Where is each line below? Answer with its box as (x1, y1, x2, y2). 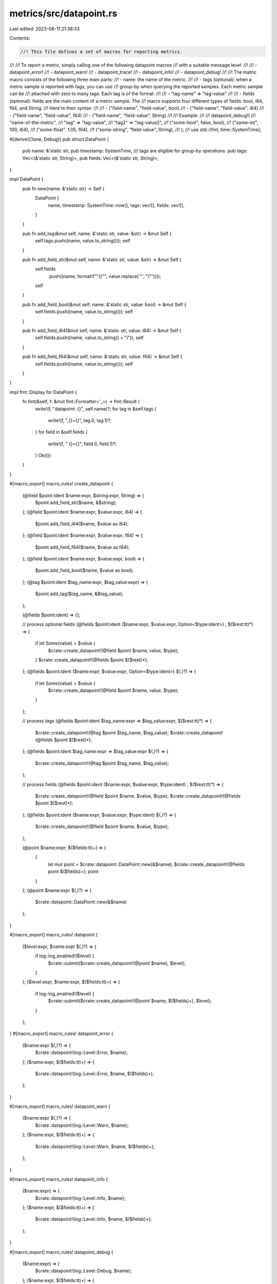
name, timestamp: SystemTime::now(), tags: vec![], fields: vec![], (48, 202, 185, 208)
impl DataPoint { (9, 176, 44, 182)
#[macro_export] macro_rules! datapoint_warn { (9, 1103, 110, 1109)
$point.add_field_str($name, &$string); (35, 500, 117, 506)
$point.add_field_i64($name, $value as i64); (35, 520, 129, 526)
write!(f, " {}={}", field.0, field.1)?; (48, 441, 117, 447)
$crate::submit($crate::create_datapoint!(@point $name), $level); (48, 960, 186, 966)
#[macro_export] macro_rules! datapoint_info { (9, 1176, 108, 1182)
